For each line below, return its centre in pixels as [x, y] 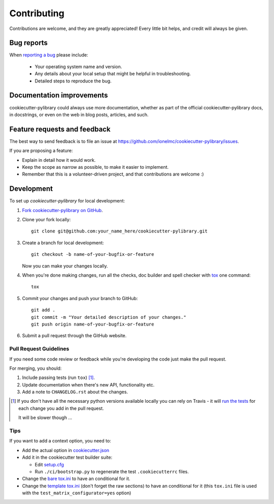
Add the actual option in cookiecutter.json [66, 450]
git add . [43, 310]
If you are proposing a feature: [41, 151]
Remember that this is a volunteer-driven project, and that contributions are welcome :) [113, 174]
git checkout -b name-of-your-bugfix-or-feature [93, 255]
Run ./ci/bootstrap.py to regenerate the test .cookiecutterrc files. [112, 471]
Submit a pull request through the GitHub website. [74, 336]
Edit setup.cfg [49, 464]
